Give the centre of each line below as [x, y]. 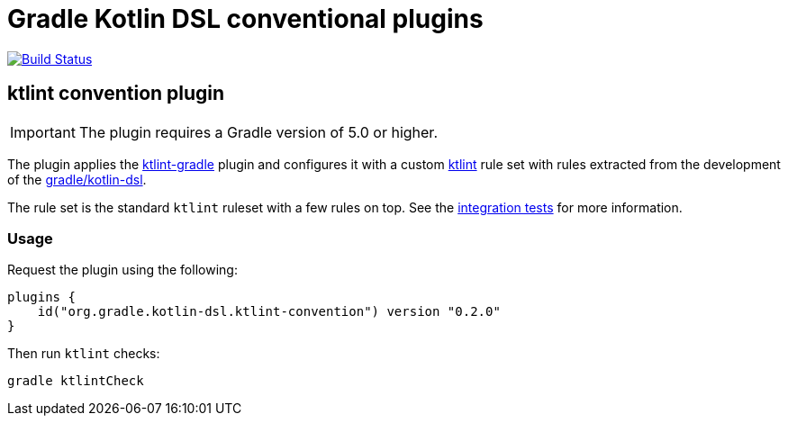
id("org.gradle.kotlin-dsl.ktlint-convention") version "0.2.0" [269, 312]
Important [43, 132]
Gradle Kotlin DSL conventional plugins [245, 19]
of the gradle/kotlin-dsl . [77, 179]
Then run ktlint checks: [84, 354]
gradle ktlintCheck [76, 381]
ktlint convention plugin [116, 94]
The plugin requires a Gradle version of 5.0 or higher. [258, 132]
